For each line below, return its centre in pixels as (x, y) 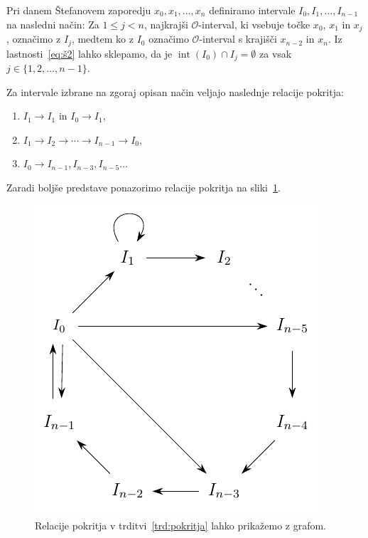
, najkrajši (166, 24)
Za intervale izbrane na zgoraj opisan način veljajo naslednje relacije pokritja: (175, 91)
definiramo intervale (252, 10)
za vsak (276, 53)
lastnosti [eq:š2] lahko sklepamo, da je (90, 53)
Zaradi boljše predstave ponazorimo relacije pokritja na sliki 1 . (144, 187)
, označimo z (34, 39)
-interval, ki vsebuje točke (254, 24)
